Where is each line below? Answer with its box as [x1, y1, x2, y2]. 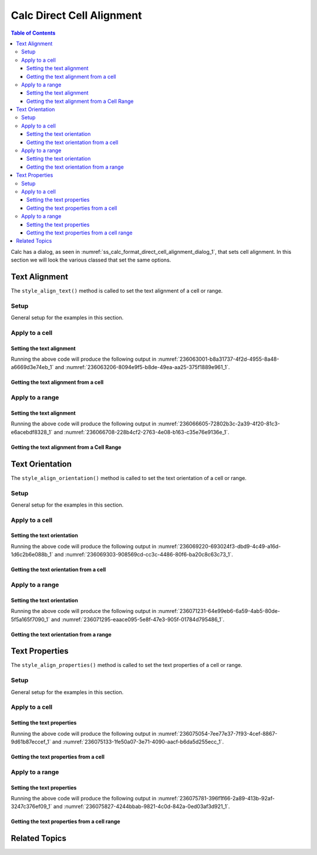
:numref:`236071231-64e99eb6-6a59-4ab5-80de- [157, 608, 280, 615]
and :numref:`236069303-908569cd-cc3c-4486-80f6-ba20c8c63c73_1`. [54, 551, 233, 558]
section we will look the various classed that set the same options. [11, 256, 171, 264]
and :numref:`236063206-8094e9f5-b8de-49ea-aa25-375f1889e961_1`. [55, 364, 230, 371]
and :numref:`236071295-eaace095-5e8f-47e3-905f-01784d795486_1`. [50, 616, 225, 623]
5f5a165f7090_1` [11, 616, 50, 623]
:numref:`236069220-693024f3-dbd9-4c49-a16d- [157, 542, 281, 549]
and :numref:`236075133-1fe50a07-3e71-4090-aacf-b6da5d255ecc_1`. [52, 738, 224, 745]
